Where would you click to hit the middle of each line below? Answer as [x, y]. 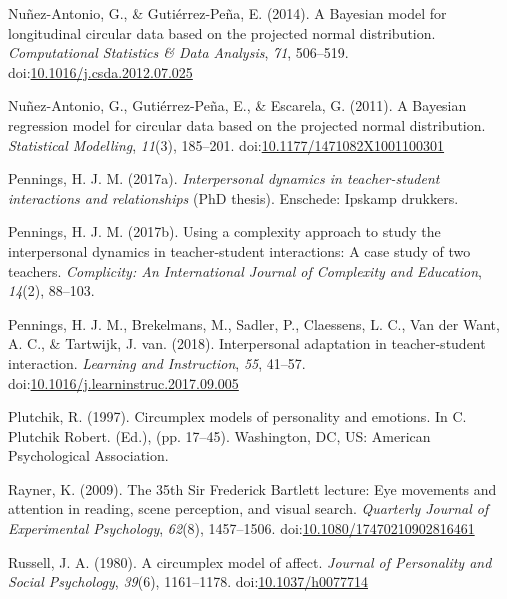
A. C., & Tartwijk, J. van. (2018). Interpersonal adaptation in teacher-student [247, 343]
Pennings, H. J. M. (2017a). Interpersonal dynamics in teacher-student [224, 178]
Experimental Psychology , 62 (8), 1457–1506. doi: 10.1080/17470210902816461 [241, 528]
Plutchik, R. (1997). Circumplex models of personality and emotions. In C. [237, 416]
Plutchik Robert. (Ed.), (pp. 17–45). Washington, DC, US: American [219, 435]
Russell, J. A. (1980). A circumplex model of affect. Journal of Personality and [250, 561]
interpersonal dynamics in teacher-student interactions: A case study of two [239, 250]
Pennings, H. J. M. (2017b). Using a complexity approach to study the [224, 231]
